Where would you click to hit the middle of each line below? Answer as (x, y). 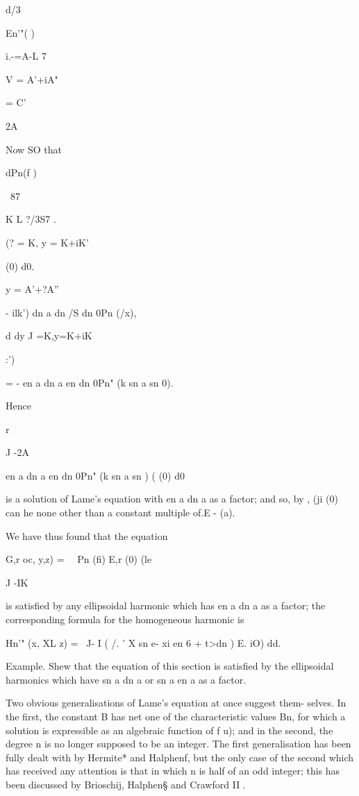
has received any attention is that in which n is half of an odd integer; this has (173, 771)
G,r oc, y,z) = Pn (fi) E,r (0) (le (79, 559)
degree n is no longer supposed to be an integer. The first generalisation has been (178, 744)
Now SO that (34, 149)
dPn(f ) (21, 172)
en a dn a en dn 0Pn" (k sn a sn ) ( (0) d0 (95, 475)
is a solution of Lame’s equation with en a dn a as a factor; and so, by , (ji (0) (172, 499)
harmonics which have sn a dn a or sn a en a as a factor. (126, 679)
